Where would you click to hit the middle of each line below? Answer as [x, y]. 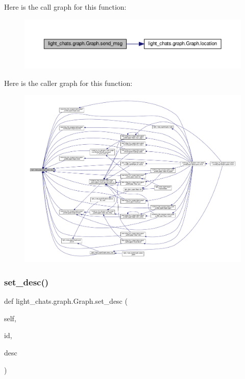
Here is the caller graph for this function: [68, 83]
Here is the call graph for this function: [65, 7]
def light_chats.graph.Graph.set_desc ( [66, 301]
